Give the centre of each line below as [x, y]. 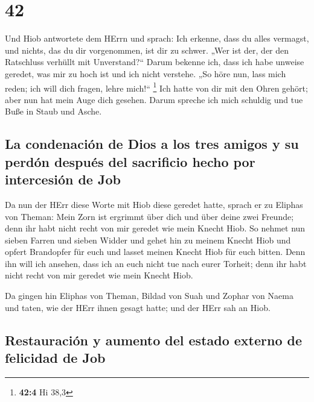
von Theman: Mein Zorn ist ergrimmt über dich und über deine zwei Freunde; [149, 216]
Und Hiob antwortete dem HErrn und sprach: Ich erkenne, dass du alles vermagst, [157, 38]
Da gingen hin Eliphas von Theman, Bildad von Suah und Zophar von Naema [149, 296]
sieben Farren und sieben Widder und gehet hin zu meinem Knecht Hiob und [148, 240]
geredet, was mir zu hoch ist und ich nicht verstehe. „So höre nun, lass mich [146, 73]
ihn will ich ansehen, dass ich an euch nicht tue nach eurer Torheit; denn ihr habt [156, 263]
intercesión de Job [63, 179]
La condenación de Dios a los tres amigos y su [152, 144]
